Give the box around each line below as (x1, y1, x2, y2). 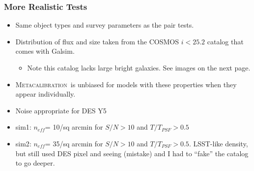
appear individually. (15, 89, 76, 99)
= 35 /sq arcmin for (45, 138, 103, 148)
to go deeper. (15, 158, 55, 168)
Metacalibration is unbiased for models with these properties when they (15, 79, 237, 89)
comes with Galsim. (15, 46, 75, 56)
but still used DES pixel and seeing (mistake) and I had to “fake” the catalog (15, 148, 249, 158)
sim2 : (15, 138, 31, 148)
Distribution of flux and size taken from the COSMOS (15, 36, 179, 46)
